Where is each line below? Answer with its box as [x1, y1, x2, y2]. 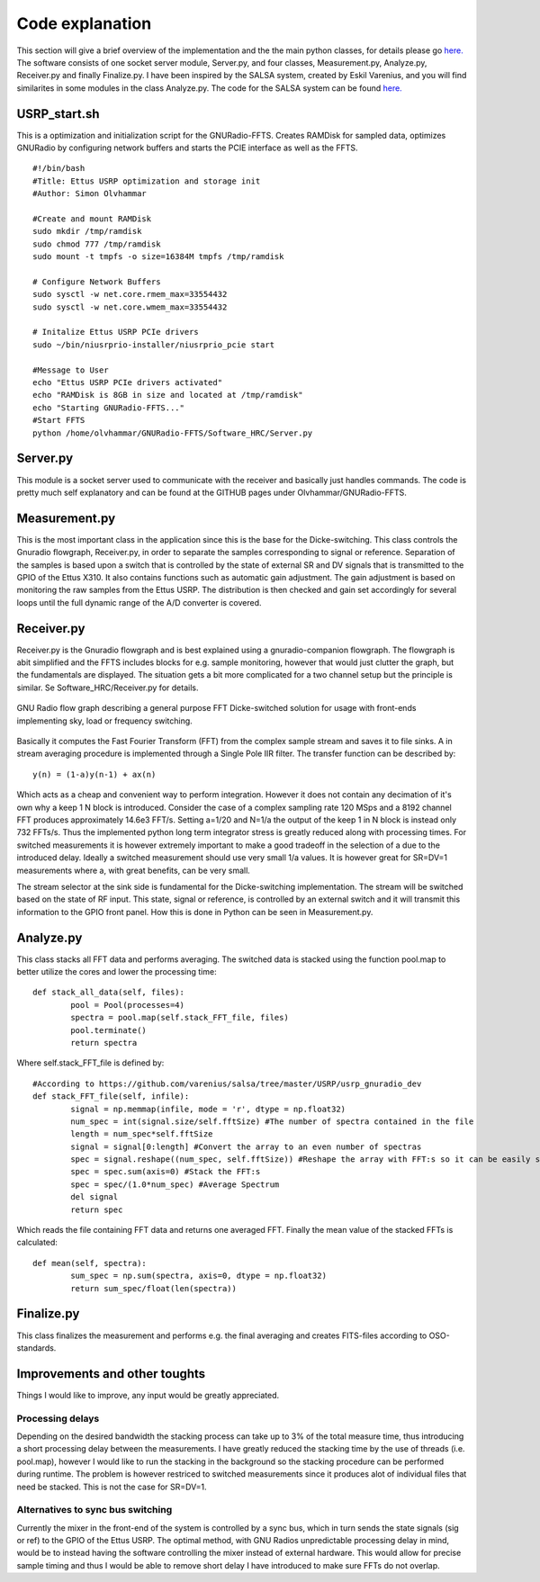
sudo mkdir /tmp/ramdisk [32, 226, 142, 237]
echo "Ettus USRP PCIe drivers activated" [32, 378, 223, 388]
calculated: [16, 1237, 58, 1248]
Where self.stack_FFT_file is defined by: [16, 1057, 165, 1068]
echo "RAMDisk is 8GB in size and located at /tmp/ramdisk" [32, 390, 303, 400]
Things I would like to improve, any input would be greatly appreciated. [16, 1389, 280, 1400]
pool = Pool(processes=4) [70, 1000, 184, 1010]
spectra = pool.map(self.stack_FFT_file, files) [70, 1012, 290, 1023]
